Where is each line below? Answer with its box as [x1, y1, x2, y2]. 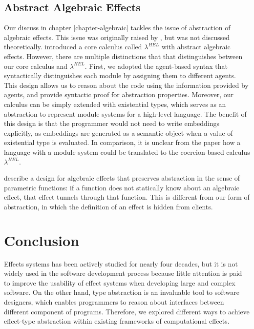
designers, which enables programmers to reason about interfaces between [4, 296, 224, 307]
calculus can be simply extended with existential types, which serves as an [4, 99, 226, 109]
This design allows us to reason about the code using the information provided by [4, 80, 249, 90]
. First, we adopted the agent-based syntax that [85, 61, 228, 71]
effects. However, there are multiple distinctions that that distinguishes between [4, 51, 243, 61]
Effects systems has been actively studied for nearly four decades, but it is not [4, 258, 238, 268]
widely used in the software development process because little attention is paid [4, 268, 242, 278]
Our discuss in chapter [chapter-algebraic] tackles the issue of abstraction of [4, 22, 231, 33]
